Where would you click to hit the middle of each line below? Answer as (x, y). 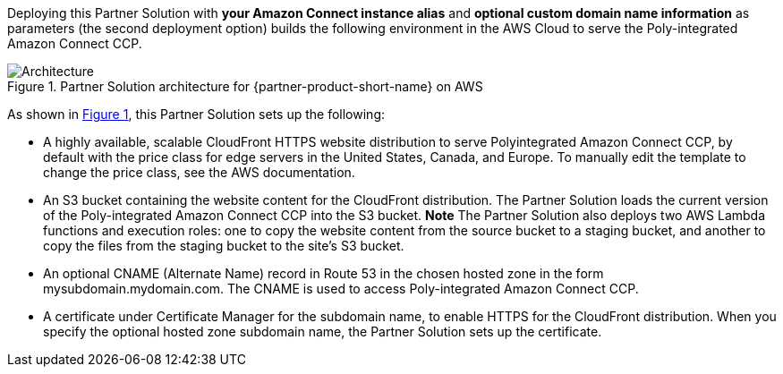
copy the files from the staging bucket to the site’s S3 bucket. (224, 246)
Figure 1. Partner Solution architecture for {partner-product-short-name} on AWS (245, 86)
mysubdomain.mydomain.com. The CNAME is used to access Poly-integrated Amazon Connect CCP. (341, 289)
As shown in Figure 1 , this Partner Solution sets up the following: (196, 114)
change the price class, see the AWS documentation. (199, 172)
